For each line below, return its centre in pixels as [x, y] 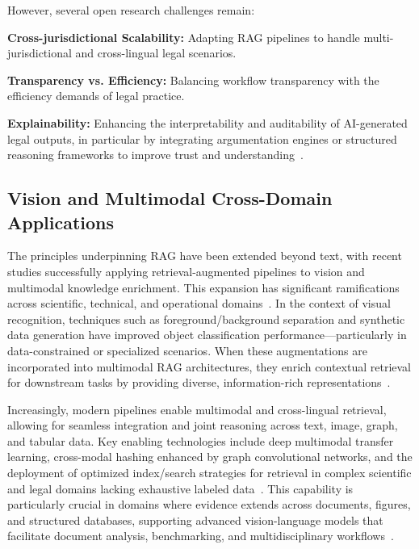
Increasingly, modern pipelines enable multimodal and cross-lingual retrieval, [197, 409]
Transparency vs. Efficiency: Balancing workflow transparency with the [193, 80]
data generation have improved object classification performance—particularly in [207, 335]
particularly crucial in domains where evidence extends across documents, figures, [209, 504]
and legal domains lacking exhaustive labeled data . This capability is [180, 488]
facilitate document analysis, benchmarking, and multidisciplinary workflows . [201, 536]
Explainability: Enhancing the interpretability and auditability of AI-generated [207, 122]
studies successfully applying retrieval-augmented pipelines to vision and [186, 271]
